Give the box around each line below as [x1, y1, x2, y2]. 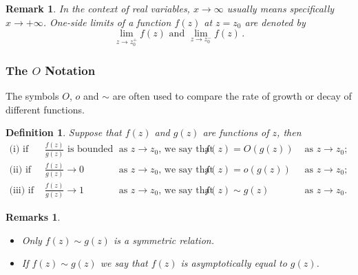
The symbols [6, 89, 59, 103]
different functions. [6, 102, 85, 116]
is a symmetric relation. [113, 232, 214, 247]
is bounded [67, 144, 114, 155]
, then [277, 125, 302, 140]
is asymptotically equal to [180, 256, 287, 270]
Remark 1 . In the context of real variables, [6, 1, 190, 15]
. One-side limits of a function [43, 14, 171, 29]
